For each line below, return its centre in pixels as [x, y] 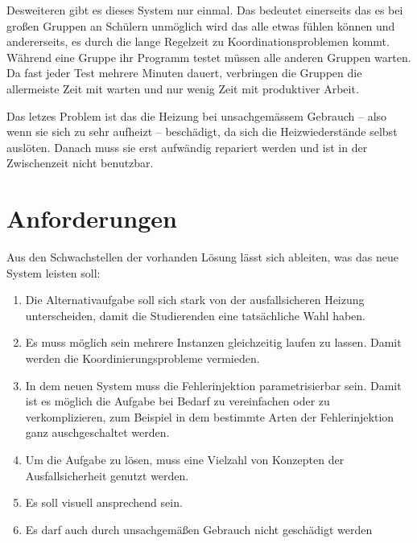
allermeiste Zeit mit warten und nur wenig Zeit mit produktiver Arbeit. [183, 88]
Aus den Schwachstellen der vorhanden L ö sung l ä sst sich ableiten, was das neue [202, 257]
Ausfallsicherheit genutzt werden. [107, 475]
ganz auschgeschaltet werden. [97, 432]
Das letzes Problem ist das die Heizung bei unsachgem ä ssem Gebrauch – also [197, 115]
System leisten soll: [54, 272]
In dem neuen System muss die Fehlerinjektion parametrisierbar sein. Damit [213, 385]
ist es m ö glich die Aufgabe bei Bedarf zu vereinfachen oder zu [178, 401]
